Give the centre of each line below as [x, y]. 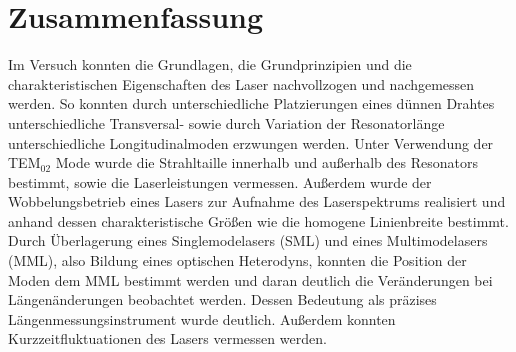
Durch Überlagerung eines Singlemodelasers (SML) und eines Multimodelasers [248, 240]
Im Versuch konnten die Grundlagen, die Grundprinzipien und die [210, 64]
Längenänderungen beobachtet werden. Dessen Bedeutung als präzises [222, 299]
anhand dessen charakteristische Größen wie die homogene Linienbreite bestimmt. [258, 220]
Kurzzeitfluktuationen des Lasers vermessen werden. [167, 338]
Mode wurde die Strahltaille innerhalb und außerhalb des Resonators [266, 162]
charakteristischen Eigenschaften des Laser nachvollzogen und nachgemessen [241, 83]
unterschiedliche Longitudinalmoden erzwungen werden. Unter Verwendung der [251, 142]
